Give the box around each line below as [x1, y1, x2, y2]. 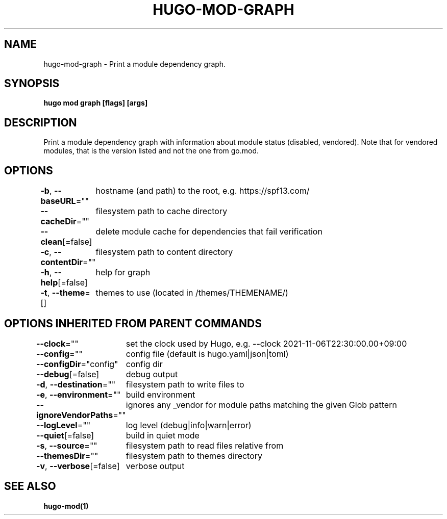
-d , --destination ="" [36, 379, 116, 390]
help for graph [95, 267, 151, 278]
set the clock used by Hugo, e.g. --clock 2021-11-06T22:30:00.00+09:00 [126, 338, 407, 349]
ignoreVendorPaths [36, 409, 113, 420]
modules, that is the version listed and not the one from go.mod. [43, 146, 259, 155]
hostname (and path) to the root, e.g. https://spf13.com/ [95, 186, 310, 196]
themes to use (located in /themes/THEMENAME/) [95, 288, 288, 298]
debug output [126, 369, 178, 379]
